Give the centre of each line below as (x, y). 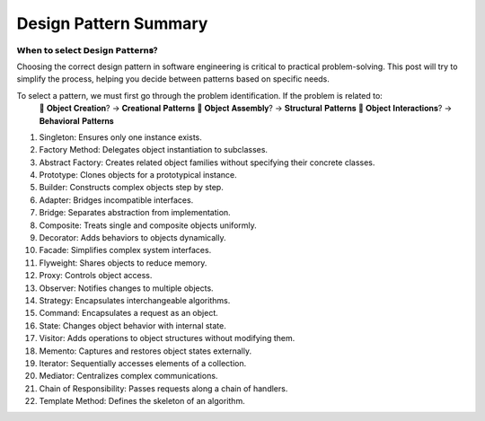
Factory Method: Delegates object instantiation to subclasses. (154, 150)
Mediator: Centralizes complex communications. (128, 376)
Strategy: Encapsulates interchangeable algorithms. (135, 300)
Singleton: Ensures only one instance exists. (120, 137)
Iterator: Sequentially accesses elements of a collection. (143, 363)
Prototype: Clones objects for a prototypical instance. (138, 175)
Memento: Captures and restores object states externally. (145, 351)
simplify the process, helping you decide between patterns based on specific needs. (173, 79)
